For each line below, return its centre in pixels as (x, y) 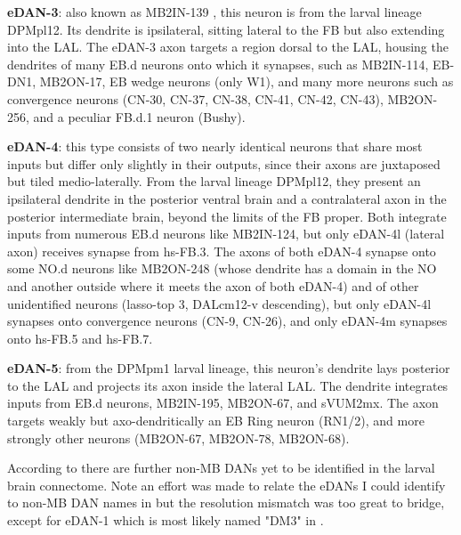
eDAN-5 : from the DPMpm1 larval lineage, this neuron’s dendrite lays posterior (229, 368)
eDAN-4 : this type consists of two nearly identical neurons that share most (215, 146)
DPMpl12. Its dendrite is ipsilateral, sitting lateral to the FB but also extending (226, 29)
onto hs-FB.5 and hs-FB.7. (80, 338)
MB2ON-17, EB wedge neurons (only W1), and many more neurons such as (247, 81)
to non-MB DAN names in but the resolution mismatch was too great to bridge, (226, 503)
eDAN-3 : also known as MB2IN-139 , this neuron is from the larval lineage (214, 12)
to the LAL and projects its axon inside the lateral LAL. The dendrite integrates (228, 385)
